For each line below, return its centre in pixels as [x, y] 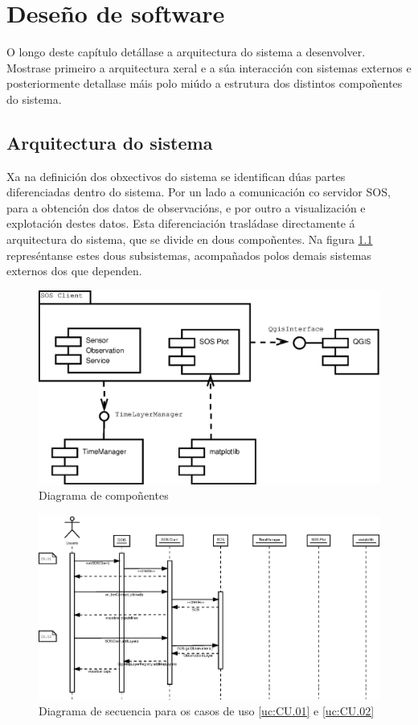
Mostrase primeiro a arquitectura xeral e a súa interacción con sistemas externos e [209, 67]
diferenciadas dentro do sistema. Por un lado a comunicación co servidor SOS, [199, 192]
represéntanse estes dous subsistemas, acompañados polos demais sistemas [189, 255]
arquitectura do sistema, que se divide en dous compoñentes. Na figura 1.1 [190, 239]
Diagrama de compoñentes [104, 495]
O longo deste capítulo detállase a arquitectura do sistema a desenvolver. [186, 52]
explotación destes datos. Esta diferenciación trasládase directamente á [181, 223]
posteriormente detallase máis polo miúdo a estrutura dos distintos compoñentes [205, 83]
